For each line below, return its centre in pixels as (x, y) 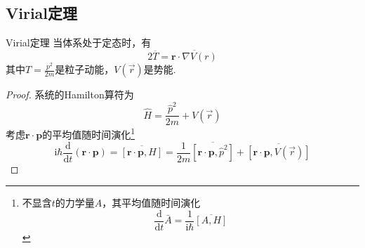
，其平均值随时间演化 (151, 203)
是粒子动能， (85, 69)
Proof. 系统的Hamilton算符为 (70, 94)
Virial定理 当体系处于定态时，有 (79, 43)
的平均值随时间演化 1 (88, 133)
